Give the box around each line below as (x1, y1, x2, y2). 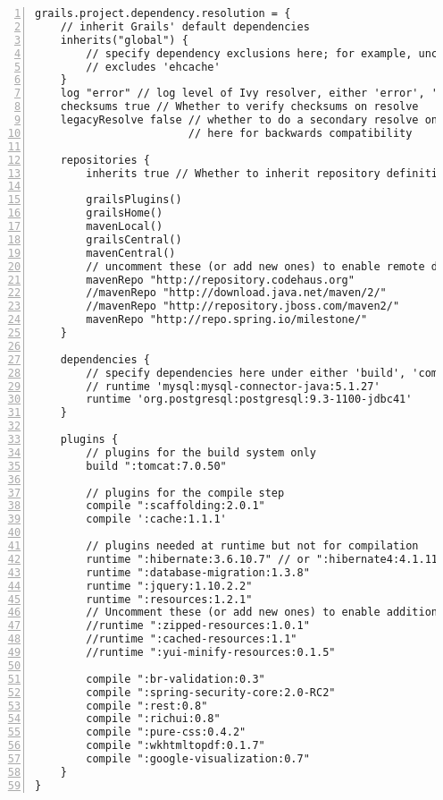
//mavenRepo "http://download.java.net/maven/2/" (86, 286, 387, 300)
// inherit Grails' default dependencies (60, 20, 310, 33)
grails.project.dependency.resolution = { (35, 7, 291, 20)
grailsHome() (86, 207, 163, 220)
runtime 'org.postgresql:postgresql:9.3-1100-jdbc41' (86, 393, 413, 406)
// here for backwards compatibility (188, 126, 413, 140)
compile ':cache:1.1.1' (86, 513, 227, 526)
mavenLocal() (86, 220, 163, 233)
